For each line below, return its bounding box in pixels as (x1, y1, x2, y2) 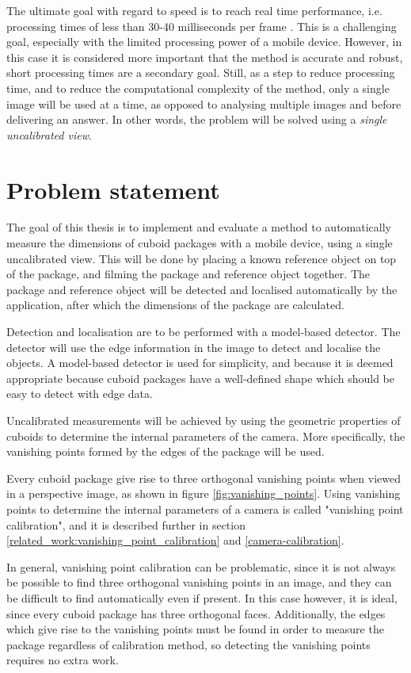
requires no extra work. (6, 652, 119, 668)
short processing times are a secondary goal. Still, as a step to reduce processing (6, 64, 395, 81)
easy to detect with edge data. (6, 385, 153, 402)
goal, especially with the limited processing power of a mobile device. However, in (6, 33, 402, 50)
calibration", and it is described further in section (6, 516, 245, 533)
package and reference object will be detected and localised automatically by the (6, 281, 398, 297)
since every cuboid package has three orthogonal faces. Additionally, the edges (6, 605, 386, 621)
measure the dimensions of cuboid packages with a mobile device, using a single (6, 235, 393, 251)
